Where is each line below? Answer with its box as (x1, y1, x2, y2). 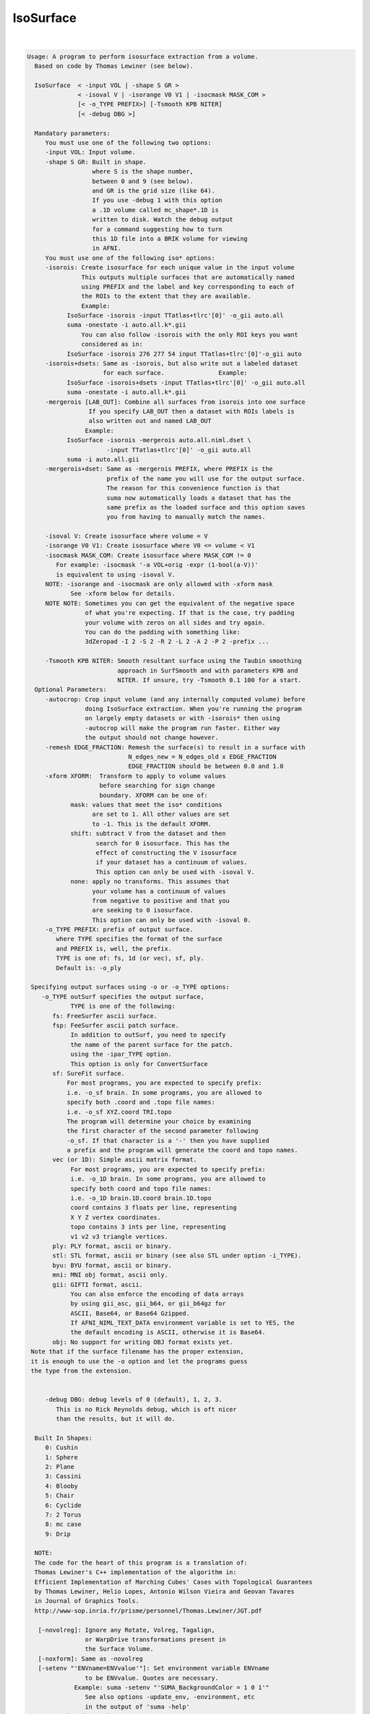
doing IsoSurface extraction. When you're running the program (84, 705, 302, 713)
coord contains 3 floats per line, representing (70, 1204, 237, 1211)
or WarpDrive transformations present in (84, 1635, 226, 1643)
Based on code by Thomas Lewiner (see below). (34, 62, 194, 70)
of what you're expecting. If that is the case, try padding (84, 609, 295, 617)
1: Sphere (45, 1453, 78, 1461)
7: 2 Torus (45, 1510, 82, 1519)
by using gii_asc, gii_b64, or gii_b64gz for (70, 1300, 226, 1307)
